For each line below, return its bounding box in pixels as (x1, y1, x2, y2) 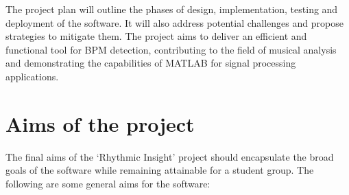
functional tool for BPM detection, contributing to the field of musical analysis (5, 42, 337, 56)
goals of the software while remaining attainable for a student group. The (5, 163, 314, 177)
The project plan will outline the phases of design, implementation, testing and (5, 2, 338, 16)
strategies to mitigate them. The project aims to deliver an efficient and (5, 29, 307, 43)
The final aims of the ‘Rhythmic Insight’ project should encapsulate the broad (5, 149, 334, 163)
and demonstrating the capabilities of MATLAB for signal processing (5, 56, 296, 70)
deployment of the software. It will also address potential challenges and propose (5, 15, 344, 30)
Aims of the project (5, 109, 195, 137)
